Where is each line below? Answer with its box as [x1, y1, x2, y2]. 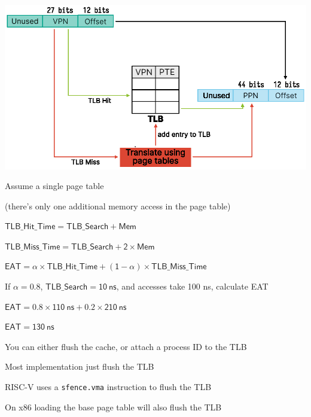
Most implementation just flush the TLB [5, 360, 154, 373]
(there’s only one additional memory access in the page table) [5, 199, 231, 212]
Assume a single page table [5, 179, 104, 192]
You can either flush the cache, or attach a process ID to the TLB [5, 340, 247, 352]
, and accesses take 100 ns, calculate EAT [116, 280, 269, 293]
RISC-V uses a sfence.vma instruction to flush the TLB [5, 381, 212, 393]
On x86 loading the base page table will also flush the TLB [5, 400, 222, 413]
